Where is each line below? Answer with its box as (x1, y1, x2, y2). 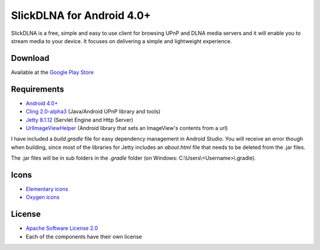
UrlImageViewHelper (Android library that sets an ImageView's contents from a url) (25, 124, 228, 131)
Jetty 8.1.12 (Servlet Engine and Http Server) (25, 116, 133, 124)
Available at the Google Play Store (11, 69, 94, 76)
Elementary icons (25, 186, 68, 192)
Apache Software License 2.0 (25, 225, 98, 232)
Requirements (11, 84, 65, 94)
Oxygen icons (25, 194, 60, 201)
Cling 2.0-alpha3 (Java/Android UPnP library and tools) (25, 108, 161, 115)
